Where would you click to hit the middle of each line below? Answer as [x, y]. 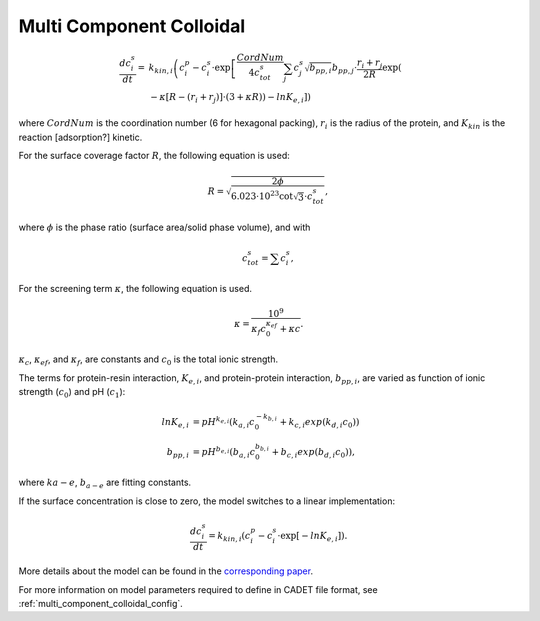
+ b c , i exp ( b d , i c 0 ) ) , [313, 453]
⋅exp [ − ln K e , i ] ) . [312, 537]
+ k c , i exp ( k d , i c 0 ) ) [319, 423]
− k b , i [266, 417]
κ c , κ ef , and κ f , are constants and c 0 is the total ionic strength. [148, 360]
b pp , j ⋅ [344, 69]
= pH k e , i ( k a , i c [223, 422]
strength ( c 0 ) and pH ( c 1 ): [72, 393]
